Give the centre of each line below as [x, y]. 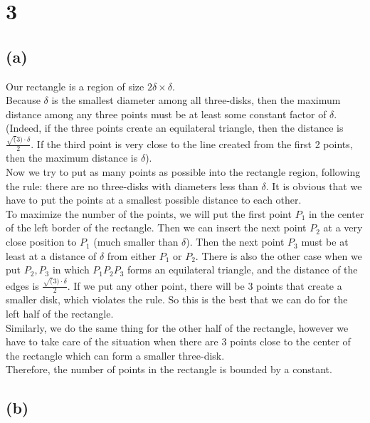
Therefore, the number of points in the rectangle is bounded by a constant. [169, 369]
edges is [22, 285]
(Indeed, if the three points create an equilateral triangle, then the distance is [175, 128]
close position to [41, 242]
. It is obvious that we [314, 186]
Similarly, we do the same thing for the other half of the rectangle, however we [177, 327]
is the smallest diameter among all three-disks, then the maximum [196, 100]
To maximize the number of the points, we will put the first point [149, 213]
